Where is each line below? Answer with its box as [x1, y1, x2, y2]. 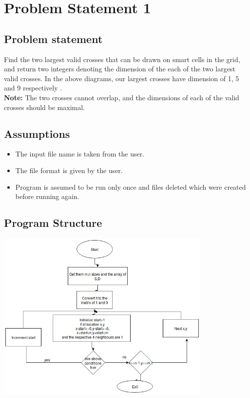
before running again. [15, 191, 79, 201]
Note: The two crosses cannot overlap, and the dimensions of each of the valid [4, 92, 239, 102]
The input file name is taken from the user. [15, 149, 145, 159]
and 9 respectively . [4, 83, 62, 93]
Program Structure [4, 215, 102, 230]
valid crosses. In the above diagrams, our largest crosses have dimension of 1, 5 [4, 73, 239, 83]
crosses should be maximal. [4, 102, 85, 112]
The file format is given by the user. [15, 165, 123, 175]
